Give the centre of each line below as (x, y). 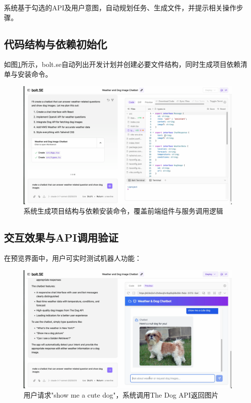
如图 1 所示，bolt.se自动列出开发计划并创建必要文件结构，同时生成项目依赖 (122, 64)
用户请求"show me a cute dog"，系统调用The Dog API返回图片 (121, 395)
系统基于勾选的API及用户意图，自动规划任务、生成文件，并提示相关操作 (120, 7)
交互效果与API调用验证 (61, 237)
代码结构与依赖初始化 (56, 44)
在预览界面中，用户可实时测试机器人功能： (73, 258)
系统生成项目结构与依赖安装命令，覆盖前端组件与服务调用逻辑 (123, 211)
